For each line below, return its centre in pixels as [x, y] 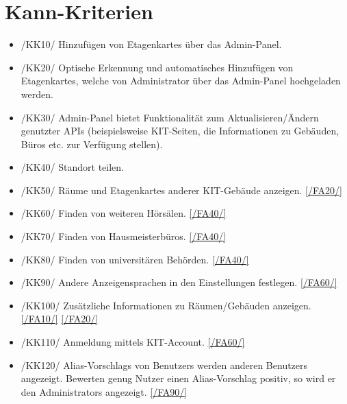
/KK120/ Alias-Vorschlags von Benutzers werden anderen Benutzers [164, 365]
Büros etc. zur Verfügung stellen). [92, 144]
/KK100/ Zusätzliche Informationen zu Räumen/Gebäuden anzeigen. [166, 305]
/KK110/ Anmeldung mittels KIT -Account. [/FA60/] [133, 342]
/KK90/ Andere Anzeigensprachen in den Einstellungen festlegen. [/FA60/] [179, 282]
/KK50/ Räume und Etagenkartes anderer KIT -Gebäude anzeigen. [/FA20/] [181, 190]
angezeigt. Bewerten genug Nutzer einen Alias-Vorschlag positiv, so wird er [178, 378]
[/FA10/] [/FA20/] [60, 319]
